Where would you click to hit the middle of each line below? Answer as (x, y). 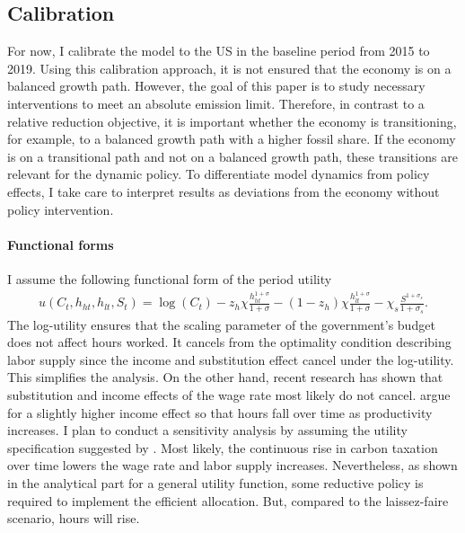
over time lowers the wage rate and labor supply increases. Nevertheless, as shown (232, 465)
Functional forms (61, 244)
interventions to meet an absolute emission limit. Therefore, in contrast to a (216, 103)
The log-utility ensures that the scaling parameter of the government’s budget (221, 324)
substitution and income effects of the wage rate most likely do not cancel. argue (229, 395)
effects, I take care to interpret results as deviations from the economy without (224, 191)
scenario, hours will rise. (74, 518)
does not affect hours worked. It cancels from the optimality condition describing (229, 342)
